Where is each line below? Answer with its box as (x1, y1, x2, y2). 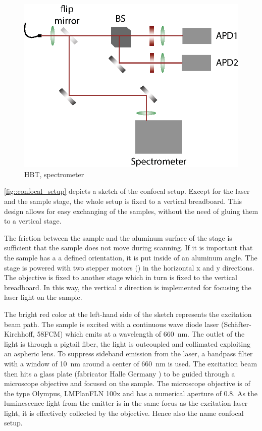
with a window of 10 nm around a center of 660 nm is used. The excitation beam (4, 358, 257, 368)
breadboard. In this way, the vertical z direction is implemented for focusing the (4, 282, 251, 292)
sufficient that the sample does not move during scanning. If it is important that (4, 242, 253, 253)
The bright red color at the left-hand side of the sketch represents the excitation (4, 308, 252, 319)
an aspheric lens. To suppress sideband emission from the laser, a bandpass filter (4, 348, 253, 359)
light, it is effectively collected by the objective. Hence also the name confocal (4, 407, 244, 418)
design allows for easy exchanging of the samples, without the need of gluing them (4, 205, 258, 216)
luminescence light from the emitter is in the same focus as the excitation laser (4, 398, 248, 408)
